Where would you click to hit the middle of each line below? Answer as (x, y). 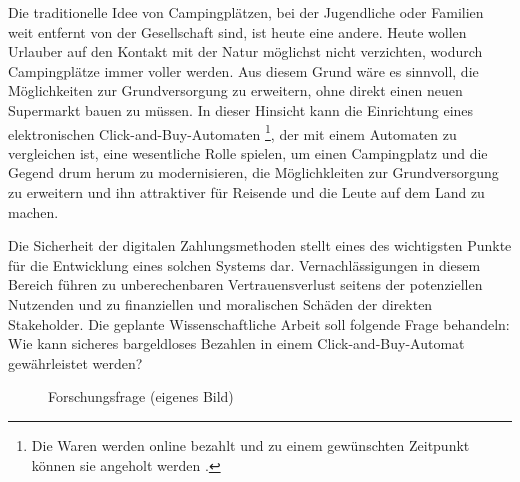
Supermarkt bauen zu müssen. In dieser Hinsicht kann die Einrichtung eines (241, 109)
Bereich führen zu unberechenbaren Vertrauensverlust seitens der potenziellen (245, 284)
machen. (33, 211)
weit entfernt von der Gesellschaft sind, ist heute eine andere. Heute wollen (237, 31)
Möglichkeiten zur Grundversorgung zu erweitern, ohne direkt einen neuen (235, 90)
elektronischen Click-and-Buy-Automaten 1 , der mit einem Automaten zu (232, 132)
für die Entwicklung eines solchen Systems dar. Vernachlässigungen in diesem (244, 264)
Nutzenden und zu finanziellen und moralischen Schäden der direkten (220, 303)
